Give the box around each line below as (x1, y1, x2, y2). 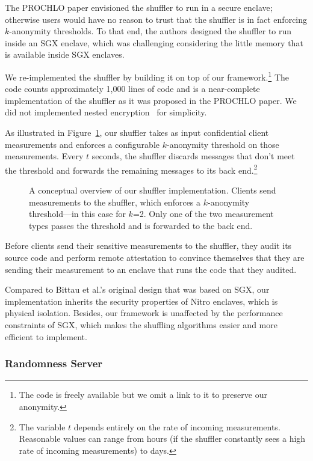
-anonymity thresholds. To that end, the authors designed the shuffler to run (9, 25, 292, 37)
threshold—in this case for (29, 207, 126, 220)
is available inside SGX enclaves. (5, 48, 125, 61)
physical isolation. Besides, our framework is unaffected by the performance (5, 307, 283, 319)
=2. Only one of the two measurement (132, 207, 274, 220)
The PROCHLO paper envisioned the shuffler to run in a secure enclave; (5, 1, 273, 13)
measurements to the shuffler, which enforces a (29, 195, 201, 208)
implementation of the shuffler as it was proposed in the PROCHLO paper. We (5, 94, 297, 106)
